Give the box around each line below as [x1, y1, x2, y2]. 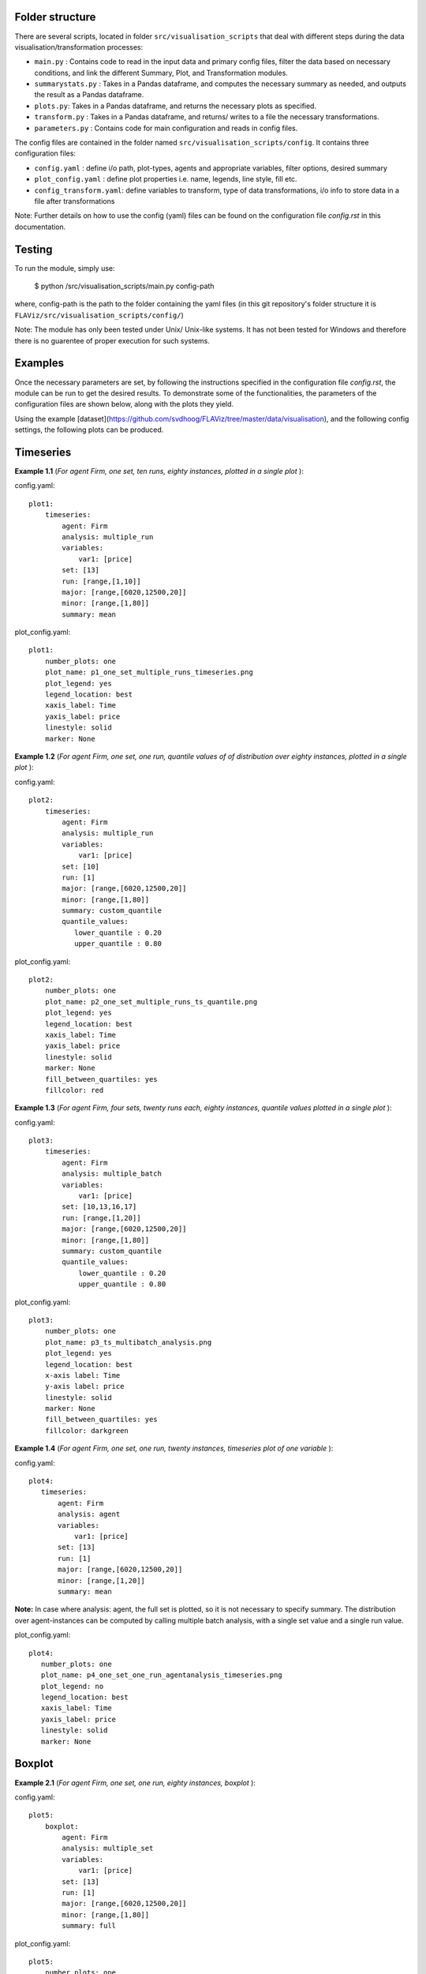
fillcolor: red [44, 1086, 104, 1094]
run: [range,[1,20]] [62, 1213, 141, 1222]
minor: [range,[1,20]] [58, 1576, 146, 1585]
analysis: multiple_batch [62, 1169, 162, 1178]
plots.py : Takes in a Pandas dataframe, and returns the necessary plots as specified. [34, 101, 317, 111]
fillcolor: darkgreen [44, 1426, 129, 1435]
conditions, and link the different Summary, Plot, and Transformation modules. [34, 68, 288, 77]
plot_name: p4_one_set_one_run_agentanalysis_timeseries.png [40, 1671, 283, 1679]
